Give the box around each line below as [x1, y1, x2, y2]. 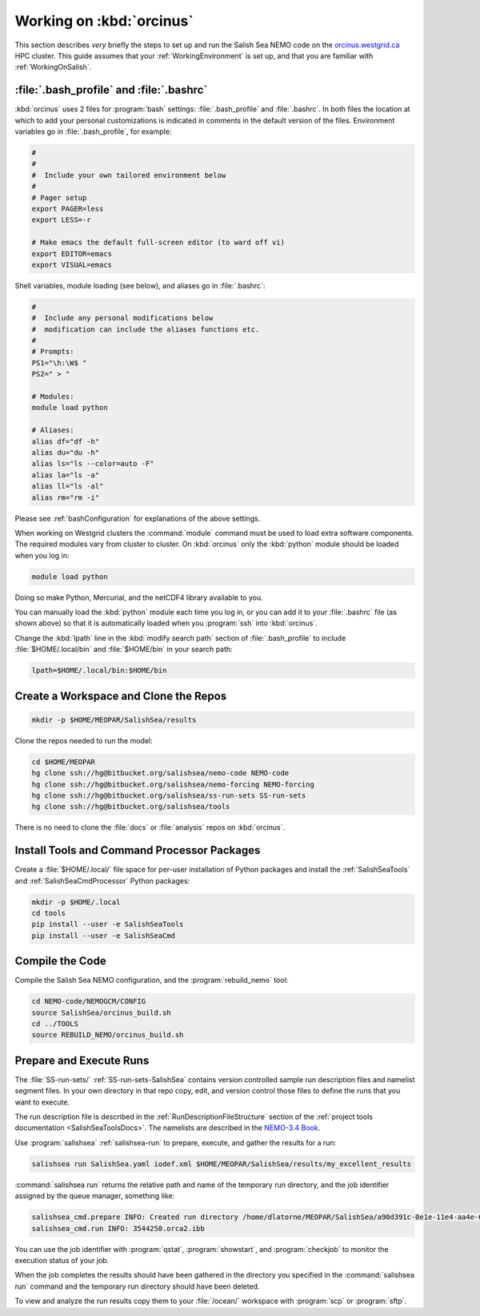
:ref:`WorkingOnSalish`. [14, 62, 92, 72]
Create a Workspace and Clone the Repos [14, 689, 227, 702]
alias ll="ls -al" [31, 481, 104, 491]
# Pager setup [31, 193, 87, 202]
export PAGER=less [31, 204, 104, 213]
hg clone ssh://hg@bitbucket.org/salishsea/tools [31, 802, 230, 811]
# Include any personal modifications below [31, 313, 214, 323]
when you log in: [14, 550, 70, 560]
